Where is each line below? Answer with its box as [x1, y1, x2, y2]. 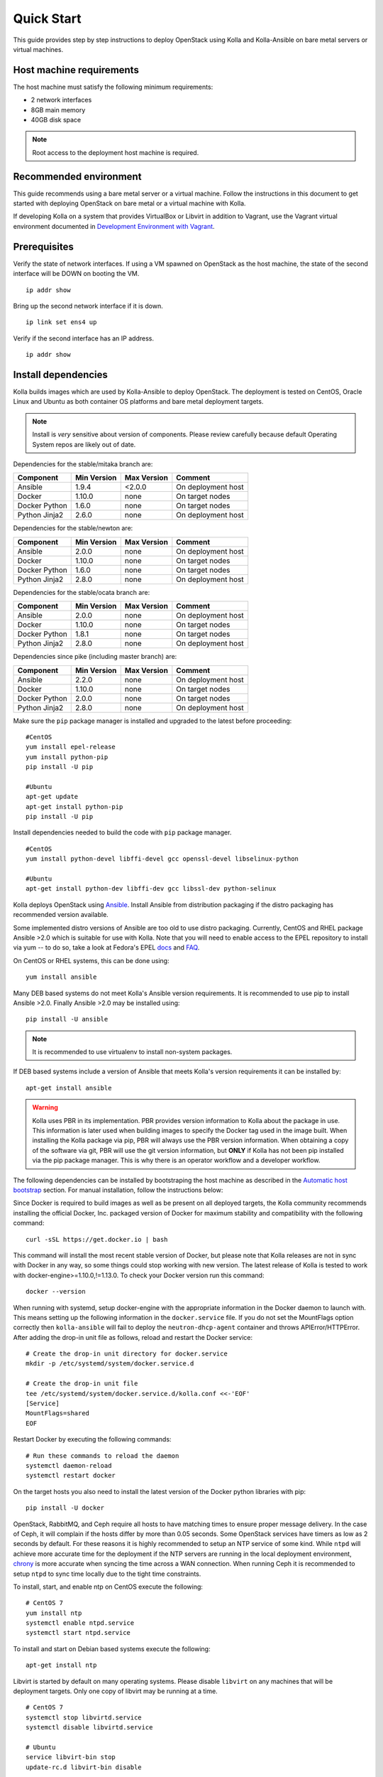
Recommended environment [13, 171, 142, 183]
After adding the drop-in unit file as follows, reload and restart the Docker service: [13, 1333, 253, 1341]
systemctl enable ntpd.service [26, 1619, 135, 1627]
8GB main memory [30, 105, 86, 114]
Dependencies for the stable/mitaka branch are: [13, 459, 153, 468]
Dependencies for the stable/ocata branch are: [13, 588, 150, 596]
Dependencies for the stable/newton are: [13, 524, 133, 532]
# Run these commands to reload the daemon [26, 1451, 179, 1460]
